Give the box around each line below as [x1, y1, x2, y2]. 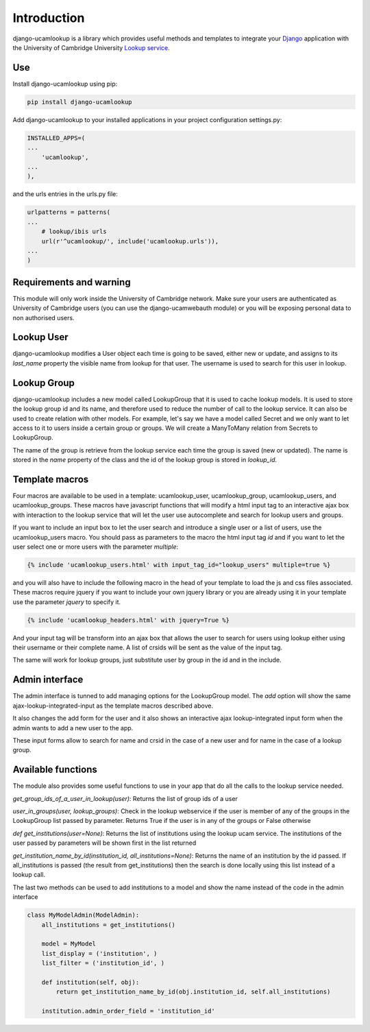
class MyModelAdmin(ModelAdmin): [27, 911, 140, 919]
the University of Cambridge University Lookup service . [12, 43, 171, 51]
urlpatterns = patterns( [27, 208, 111, 216]
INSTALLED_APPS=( [27, 134, 86, 142]
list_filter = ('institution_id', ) [41, 959, 164, 967]
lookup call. [12, 871, 46, 879]
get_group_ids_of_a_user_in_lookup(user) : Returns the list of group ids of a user [12, 794, 238, 802]
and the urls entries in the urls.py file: [12, 190, 118, 198]
